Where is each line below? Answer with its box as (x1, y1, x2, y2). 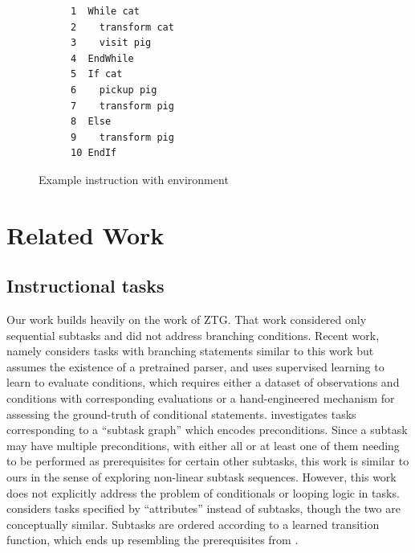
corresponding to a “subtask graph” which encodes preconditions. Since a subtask (6, 421, 408, 438)
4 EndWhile (71, 52, 134, 64)
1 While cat (71, 6, 140, 17)
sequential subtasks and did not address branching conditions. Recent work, (6, 326, 380, 343)
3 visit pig (71, 37, 152, 49)
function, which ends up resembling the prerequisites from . (6, 531, 299, 548)
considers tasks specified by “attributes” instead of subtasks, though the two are (6, 500, 401, 517)
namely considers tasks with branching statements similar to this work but (6, 342, 374, 359)
